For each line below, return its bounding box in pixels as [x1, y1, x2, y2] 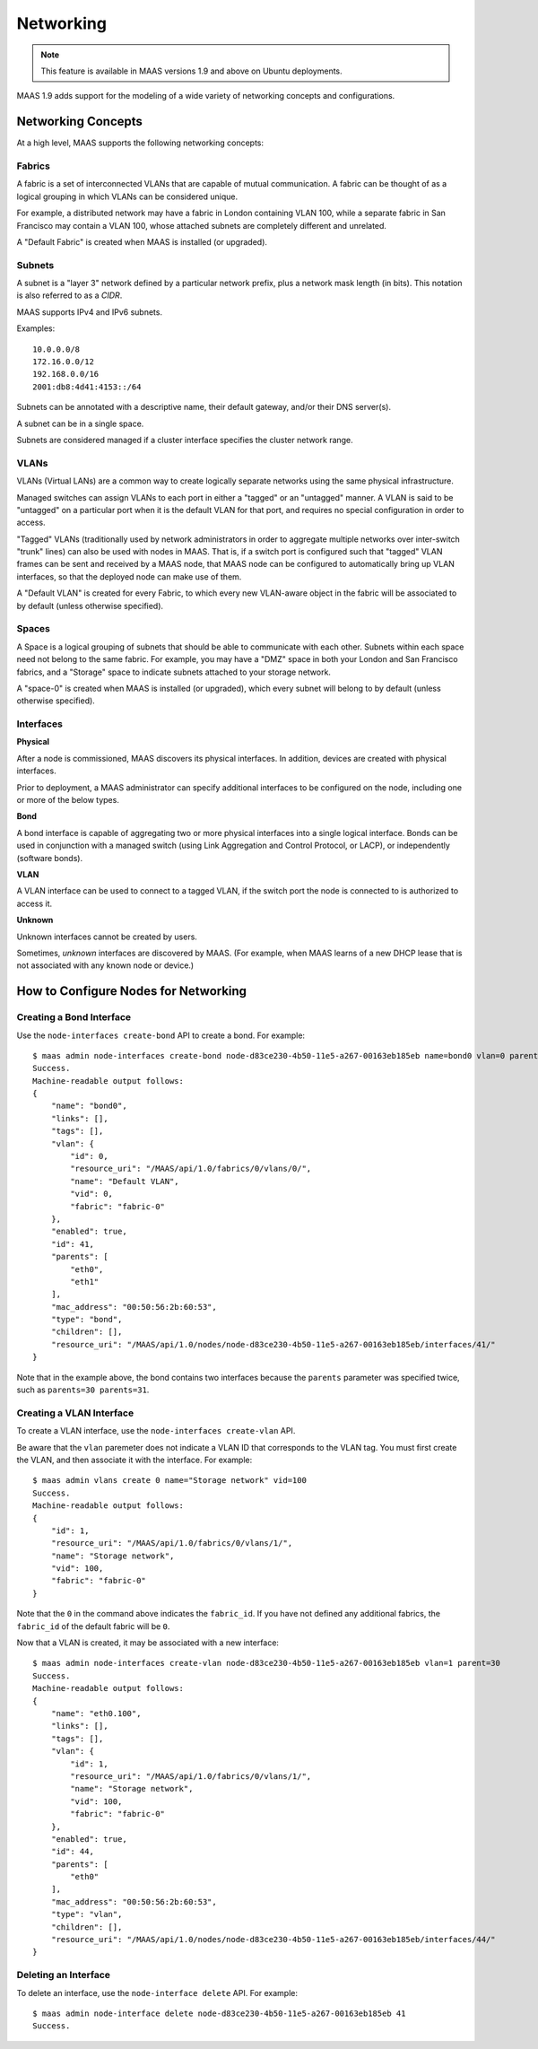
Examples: [16, 323, 56, 334]
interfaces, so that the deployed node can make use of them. [16, 571, 242, 582]
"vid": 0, [70, 1189, 114, 1199]
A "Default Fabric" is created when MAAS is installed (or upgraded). [16, 236, 268, 247]
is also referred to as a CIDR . [16, 290, 123, 301]
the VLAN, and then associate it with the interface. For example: [16, 1454, 253, 1465]
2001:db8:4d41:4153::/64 [32, 381, 142, 392]
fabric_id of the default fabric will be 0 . [16, 1620, 170, 1632]
